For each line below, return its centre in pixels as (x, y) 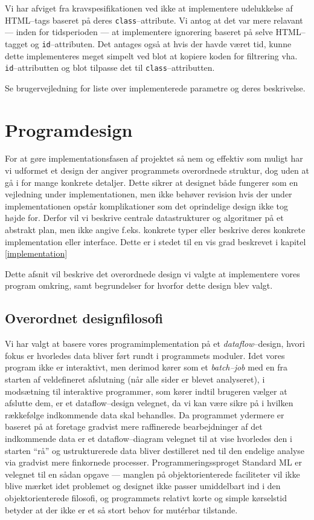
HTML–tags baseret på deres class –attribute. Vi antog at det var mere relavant (154, 20)
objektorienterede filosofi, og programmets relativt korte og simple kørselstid (146, 497)
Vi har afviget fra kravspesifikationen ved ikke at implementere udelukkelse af (149, 8)
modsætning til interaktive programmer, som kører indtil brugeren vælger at (146, 391)
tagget (17, 43)
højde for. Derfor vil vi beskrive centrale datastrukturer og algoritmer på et (144, 218)
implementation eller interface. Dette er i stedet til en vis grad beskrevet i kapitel (155, 241)
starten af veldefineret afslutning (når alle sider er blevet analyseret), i (135, 379)
